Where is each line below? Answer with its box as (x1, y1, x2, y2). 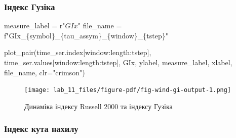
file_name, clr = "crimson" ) (4, 67, 85, 77)
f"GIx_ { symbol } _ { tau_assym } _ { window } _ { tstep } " (4, 30, 169, 40)
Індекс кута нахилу (4, 122, 78, 135)
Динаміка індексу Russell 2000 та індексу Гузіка (24, 101, 173, 111)
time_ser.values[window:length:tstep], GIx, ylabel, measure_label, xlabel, (4, 57, 232, 67)
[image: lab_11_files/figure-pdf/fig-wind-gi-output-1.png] (24, 86, 231, 94)
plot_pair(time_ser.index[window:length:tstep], (4, 47, 151, 58)
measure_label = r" (4, 20, 65, 31)
